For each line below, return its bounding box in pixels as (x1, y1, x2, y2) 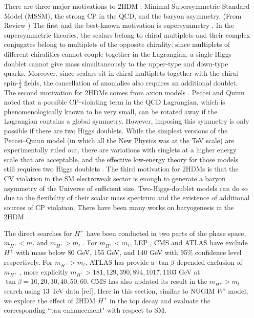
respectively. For (4, 256, 53, 267)
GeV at (178, 266, 200, 276)
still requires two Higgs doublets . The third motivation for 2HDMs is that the (4, 164, 239, 174)
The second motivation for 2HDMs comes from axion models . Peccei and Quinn (4, 87, 245, 97)
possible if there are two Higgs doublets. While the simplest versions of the (4, 125, 228, 135)
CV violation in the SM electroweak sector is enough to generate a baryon (4, 173, 226, 183)
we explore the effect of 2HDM (4, 295, 96, 305)
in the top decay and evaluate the (109, 295, 211, 305)
